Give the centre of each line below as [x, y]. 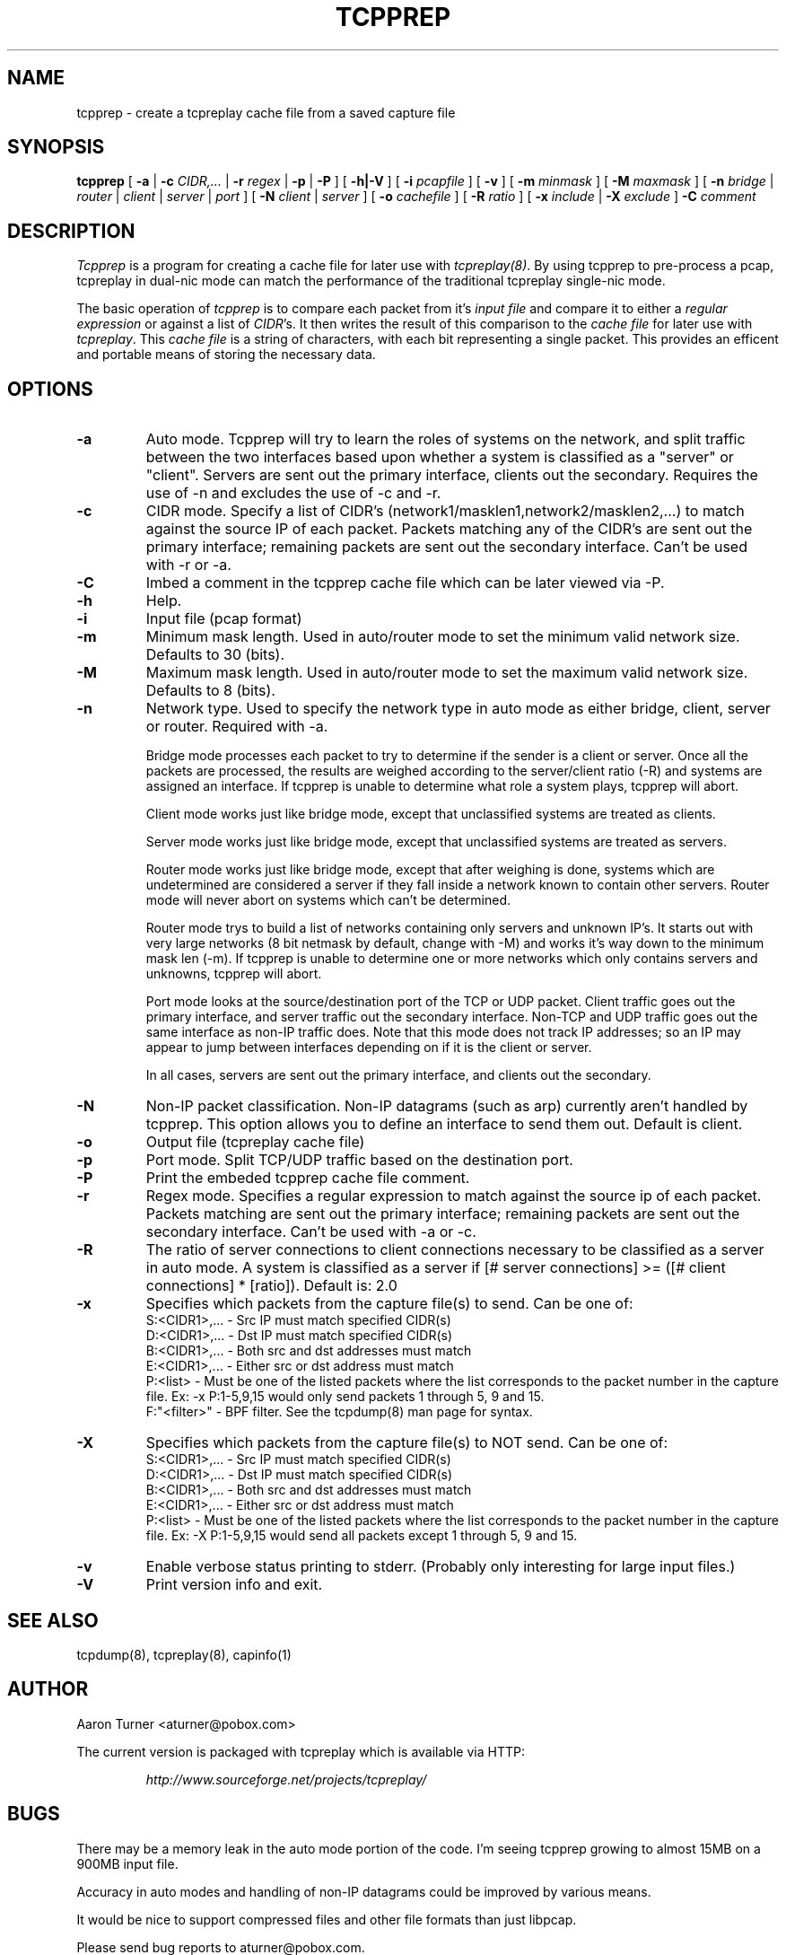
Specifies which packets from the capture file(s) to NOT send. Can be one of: [407, 1443]
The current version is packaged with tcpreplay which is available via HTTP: [301, 1751]
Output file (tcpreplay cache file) [255, 1142]
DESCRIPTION [71, 231]
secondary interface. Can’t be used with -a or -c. [311, 1232]
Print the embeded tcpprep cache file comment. [308, 1178]
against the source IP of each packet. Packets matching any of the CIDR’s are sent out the [449, 529]
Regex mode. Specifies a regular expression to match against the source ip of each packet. [454, 1196]
